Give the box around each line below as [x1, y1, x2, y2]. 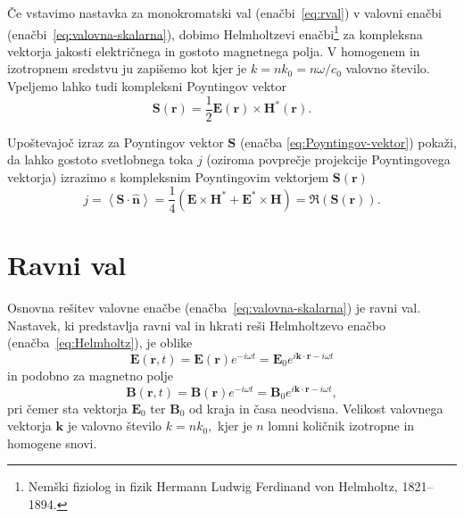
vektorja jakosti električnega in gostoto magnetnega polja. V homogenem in [7, 41, 420, 60]
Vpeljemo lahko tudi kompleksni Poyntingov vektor [7, 77, 287, 96]
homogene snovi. [7, 433, 97, 452]
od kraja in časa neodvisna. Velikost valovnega [188, 398, 443, 417]
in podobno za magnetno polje [7, 365, 173, 384]
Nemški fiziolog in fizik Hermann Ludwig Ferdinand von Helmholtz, [28, 477, 398, 496]
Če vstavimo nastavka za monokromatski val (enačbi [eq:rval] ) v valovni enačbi [7, 4, 442, 21]
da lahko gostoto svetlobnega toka [7, 150, 194, 169]
